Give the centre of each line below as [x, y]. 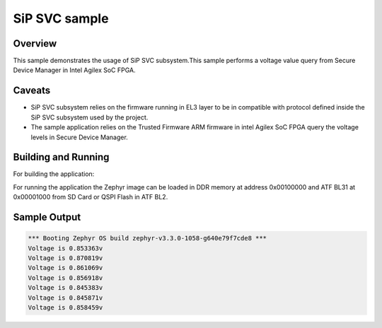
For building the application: [54, 174]
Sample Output [47, 217]
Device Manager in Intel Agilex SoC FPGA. [74, 70]
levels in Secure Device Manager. [80, 137]
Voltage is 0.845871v [65, 298]
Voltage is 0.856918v [65, 278]
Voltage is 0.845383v [65, 288]
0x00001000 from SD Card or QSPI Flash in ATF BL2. [91, 197]
